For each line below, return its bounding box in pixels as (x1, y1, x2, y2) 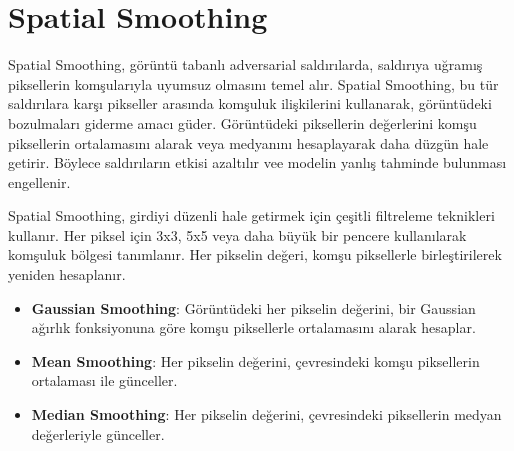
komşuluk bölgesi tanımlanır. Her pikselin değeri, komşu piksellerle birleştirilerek (8, 244, 502, 265)
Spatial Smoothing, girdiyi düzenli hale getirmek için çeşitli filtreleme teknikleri (8, 205, 495, 226)
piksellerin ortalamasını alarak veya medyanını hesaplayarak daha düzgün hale (8, 132, 489, 153)
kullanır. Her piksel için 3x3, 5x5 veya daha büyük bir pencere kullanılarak (8, 224, 467, 245)
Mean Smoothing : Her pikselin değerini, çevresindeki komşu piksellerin (31, 350, 480, 371)
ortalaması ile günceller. (31, 370, 178, 391)
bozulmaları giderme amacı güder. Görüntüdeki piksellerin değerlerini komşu (8, 112, 477, 133)
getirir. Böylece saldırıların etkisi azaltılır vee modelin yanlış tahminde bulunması (8, 152, 507, 173)
